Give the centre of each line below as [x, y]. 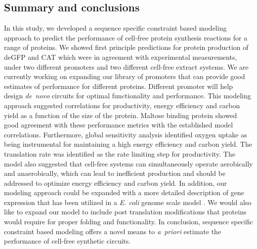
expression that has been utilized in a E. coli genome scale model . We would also [128, 202]
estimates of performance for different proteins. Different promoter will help [119, 86]
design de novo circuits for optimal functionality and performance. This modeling [128, 96]
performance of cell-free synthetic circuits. [67, 241]
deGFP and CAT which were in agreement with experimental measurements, [121, 57]
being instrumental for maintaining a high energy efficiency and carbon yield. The [128, 144]
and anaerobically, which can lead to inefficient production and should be [115, 173]
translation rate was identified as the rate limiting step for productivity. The [120, 153]
